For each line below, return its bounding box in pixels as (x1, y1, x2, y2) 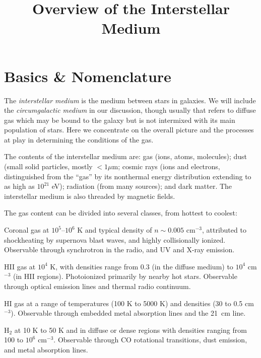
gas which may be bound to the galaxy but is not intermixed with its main (4, 114, 235, 125)
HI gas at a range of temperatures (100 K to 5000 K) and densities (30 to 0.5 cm (4, 298, 254, 308)
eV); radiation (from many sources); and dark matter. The (51, 181, 232, 191)
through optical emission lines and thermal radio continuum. (4, 281, 191, 291)
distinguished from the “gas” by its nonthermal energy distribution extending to (4, 171, 251, 181)
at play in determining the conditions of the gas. (4, 134, 154, 145)
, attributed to (202, 225, 246, 235)
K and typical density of (77, 225, 152, 235)
